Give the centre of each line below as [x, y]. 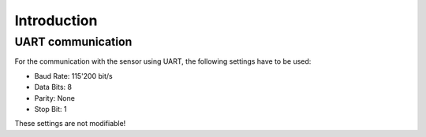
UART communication [73, 42]
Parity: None [54, 98]
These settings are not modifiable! [70, 124]
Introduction [56, 20]
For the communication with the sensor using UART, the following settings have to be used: [163, 61]
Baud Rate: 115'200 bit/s [74, 76]
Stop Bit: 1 [50, 109]
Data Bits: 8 [53, 87]
